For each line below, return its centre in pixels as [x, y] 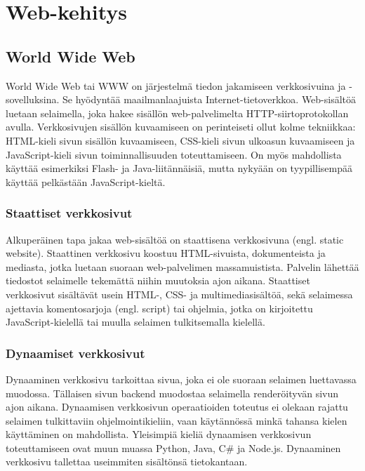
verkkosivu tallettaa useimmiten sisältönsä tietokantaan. [127, 462]
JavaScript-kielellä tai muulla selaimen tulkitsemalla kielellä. [135, 322]
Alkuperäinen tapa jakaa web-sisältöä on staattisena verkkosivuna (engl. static [175, 239]
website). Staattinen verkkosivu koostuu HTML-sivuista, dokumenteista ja [166, 253]
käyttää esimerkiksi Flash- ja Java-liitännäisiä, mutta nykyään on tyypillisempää [179, 168]
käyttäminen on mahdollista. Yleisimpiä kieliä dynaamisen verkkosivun [159, 434]
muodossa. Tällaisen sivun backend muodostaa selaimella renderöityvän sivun [172, 393]
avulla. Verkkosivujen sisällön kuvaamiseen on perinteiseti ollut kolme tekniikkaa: [181, 127]
